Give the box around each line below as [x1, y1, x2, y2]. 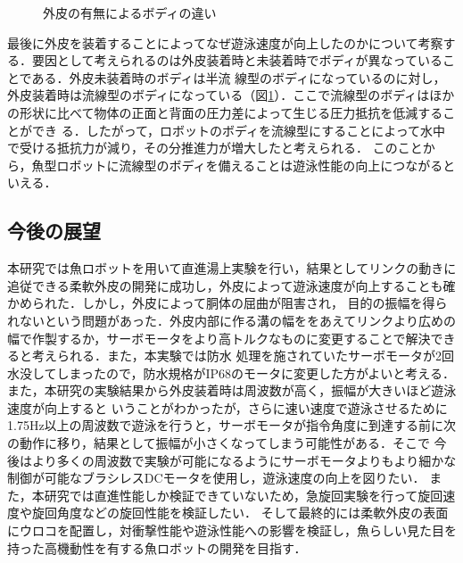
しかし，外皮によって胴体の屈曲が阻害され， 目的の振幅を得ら [81, 294, 448, 312]
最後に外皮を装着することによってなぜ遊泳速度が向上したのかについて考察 [7, 33, 443, 52]
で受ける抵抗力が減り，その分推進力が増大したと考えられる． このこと [7, 138, 423, 157]
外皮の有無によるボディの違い [43, 4, 217, 21]
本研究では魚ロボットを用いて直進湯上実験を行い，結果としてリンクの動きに [7, 259, 457, 277]
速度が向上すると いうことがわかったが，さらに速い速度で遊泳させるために [7, 398, 448, 417]
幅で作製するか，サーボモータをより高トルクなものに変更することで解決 [7, 328, 431, 347]
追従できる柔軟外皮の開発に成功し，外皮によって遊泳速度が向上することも [7, 276, 443, 294]
